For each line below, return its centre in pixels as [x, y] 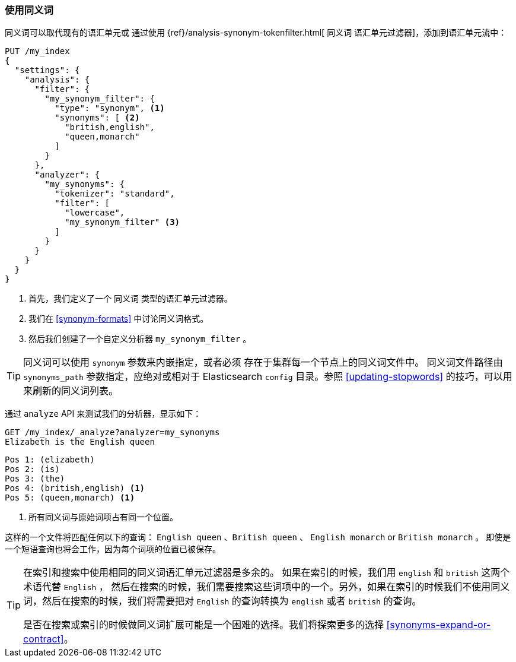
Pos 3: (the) [35, 479]
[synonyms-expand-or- [439, 625]
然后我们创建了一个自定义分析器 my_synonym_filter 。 [140, 339]
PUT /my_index [37, 51]
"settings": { [47, 70]
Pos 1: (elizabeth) [50, 460]
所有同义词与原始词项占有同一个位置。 [103, 517]
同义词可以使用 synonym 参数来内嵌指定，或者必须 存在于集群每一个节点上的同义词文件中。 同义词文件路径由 [263, 362]
